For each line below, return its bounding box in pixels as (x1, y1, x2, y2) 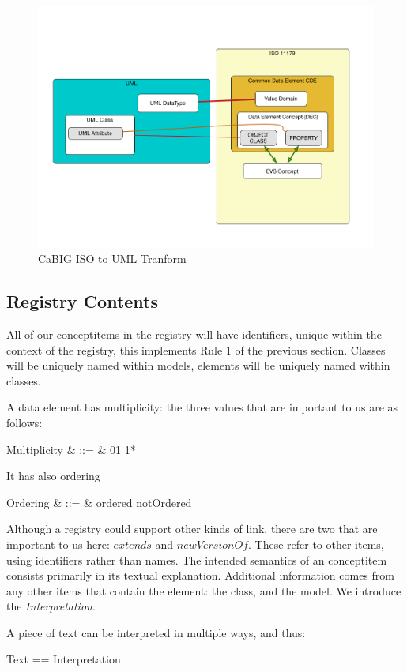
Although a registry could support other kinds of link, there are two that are (6, 520, 378, 537)
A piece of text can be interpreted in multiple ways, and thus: (6, 624, 306, 640)
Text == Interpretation (6, 651, 121, 667)
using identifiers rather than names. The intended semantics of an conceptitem (6, 551, 387, 568)
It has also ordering (6, 467, 100, 484)
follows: (6, 414, 43, 430)
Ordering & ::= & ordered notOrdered (6, 494, 192, 510)
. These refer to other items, (248, 535, 384, 552)
